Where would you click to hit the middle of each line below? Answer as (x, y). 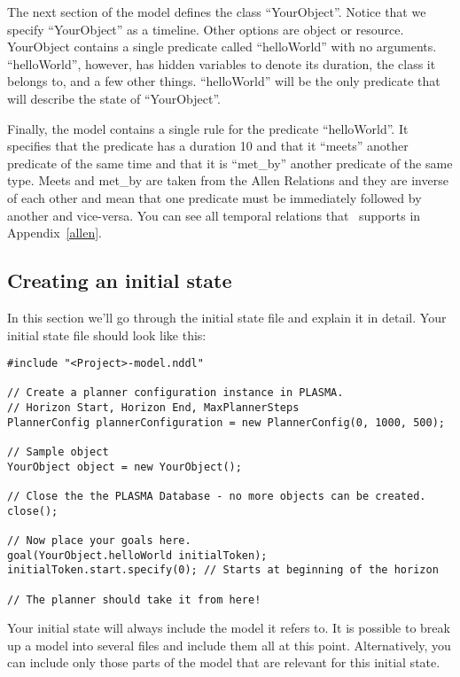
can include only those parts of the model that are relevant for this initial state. (224, 662)
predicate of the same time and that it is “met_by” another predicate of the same (230, 163)
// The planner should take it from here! (134, 599)
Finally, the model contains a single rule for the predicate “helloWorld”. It (208, 128)
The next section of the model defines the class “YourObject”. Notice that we (217, 12)
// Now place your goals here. (99, 540)
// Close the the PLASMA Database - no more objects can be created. (217, 497)
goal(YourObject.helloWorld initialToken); (137, 555)
